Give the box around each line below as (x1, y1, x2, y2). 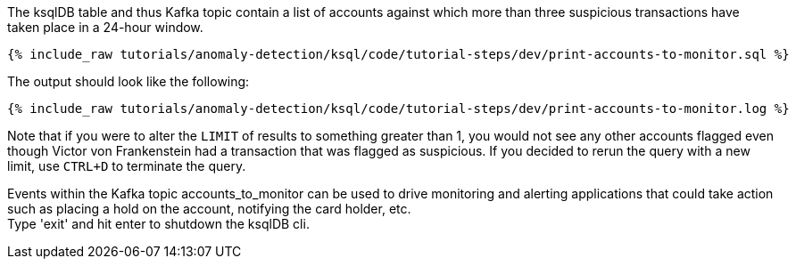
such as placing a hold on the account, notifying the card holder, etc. (7, 201, 411, 216)
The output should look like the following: (7, 74, 250, 89)
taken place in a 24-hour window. (7, 20, 203, 35)
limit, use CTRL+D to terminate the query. (7, 158, 246, 173)
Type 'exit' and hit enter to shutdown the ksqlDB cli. (7, 216, 310, 231)
